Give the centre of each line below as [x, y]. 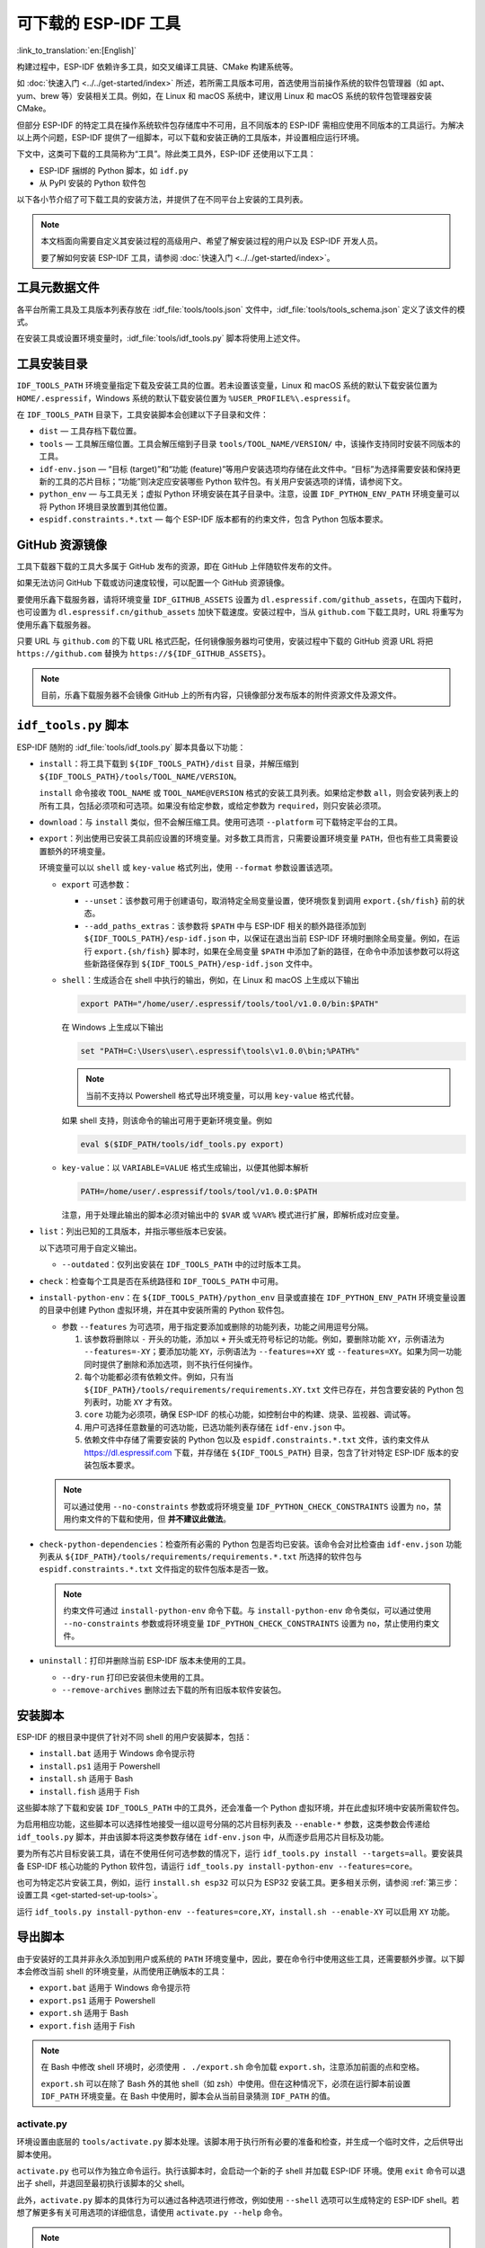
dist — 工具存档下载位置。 [90, 431]
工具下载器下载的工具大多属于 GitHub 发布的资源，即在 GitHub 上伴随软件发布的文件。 [176, 566]
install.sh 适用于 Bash [86, 1779]
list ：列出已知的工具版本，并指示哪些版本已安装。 [135, 1231]
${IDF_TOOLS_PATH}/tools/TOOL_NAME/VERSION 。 [140, 776]
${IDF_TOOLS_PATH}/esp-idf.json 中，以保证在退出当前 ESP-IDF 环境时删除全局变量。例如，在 [268, 939]
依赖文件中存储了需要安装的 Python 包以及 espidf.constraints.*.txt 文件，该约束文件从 [257, 1440]
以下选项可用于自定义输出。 [90, 1248]
